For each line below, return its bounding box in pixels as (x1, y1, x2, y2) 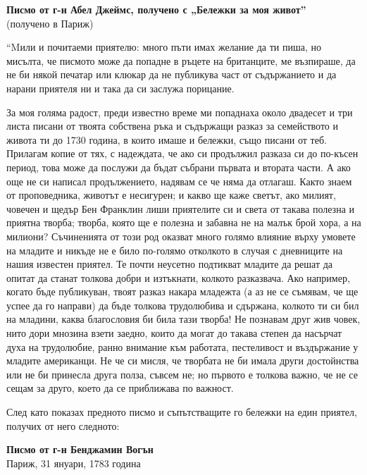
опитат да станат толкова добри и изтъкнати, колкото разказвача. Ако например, (6, 270, 350, 285)
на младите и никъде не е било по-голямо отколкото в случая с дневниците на (6, 242, 343, 257)
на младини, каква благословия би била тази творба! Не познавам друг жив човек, (6, 311, 361, 326)
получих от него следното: (6, 418, 120, 433)
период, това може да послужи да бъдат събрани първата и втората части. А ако (6, 159, 351, 174)
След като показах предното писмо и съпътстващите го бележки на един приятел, (6, 405, 357, 419)
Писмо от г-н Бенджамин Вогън (6, 442, 154, 457)
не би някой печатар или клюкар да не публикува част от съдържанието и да (6, 67, 337, 82)
